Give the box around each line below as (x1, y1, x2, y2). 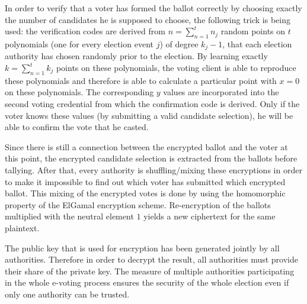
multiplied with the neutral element (5, 210, 134, 222)
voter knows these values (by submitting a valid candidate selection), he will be (5, 109, 293, 121)
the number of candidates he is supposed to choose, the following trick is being (5, 13, 290, 25)
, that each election (222, 37, 292, 50)
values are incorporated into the (163, 86, 279, 98)
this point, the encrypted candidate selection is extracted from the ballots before (5, 152, 298, 164)
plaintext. (5, 221, 40, 234)
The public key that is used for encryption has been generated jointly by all (5, 241, 280, 254)
